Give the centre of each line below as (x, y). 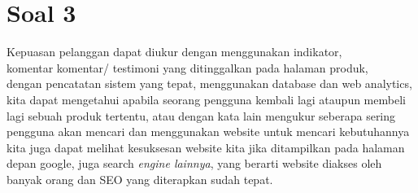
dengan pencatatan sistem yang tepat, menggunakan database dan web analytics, (209, 83)
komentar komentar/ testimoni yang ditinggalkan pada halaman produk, (187, 67)
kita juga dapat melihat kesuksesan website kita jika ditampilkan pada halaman (206, 147)
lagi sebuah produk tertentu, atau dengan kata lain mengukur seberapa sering (201, 115)
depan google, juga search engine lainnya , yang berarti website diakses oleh (194, 163)
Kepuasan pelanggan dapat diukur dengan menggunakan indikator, (174, 52)
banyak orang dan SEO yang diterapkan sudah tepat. (140, 179)
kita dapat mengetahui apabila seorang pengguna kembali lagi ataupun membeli (206, 99)
